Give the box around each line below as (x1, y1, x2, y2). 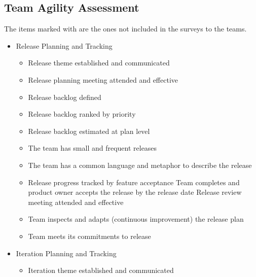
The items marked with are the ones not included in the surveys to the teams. (4, 23, 247, 34)
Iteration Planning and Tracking (16, 248, 117, 258)
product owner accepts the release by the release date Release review (28, 187, 242, 197)
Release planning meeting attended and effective (28, 74, 178, 85)
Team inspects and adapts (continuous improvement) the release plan (28, 214, 244, 224)
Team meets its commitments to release (28, 230, 151, 241)
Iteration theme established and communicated (28, 265, 174, 275)
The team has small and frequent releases (28, 143, 157, 153)
